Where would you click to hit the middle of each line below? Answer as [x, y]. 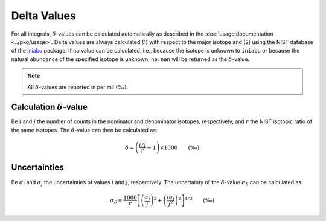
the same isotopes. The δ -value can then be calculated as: [84, 130]
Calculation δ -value [49, 107]
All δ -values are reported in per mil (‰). [78, 87]
